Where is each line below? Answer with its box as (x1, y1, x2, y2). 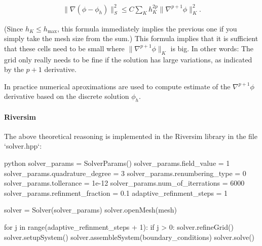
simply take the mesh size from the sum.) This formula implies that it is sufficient (4, 33, 258, 44)
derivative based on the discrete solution (4, 91, 129, 101)
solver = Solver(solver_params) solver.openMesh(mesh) (4, 204, 177, 215)
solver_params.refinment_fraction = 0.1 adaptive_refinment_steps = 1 (4, 187, 228, 198)
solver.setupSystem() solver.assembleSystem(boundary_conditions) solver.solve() (4, 231, 255, 242)
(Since (4, 23, 23, 33)
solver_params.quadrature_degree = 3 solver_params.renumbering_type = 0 (4, 167, 246, 178)
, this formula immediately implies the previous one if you (57, 23, 237, 33)
